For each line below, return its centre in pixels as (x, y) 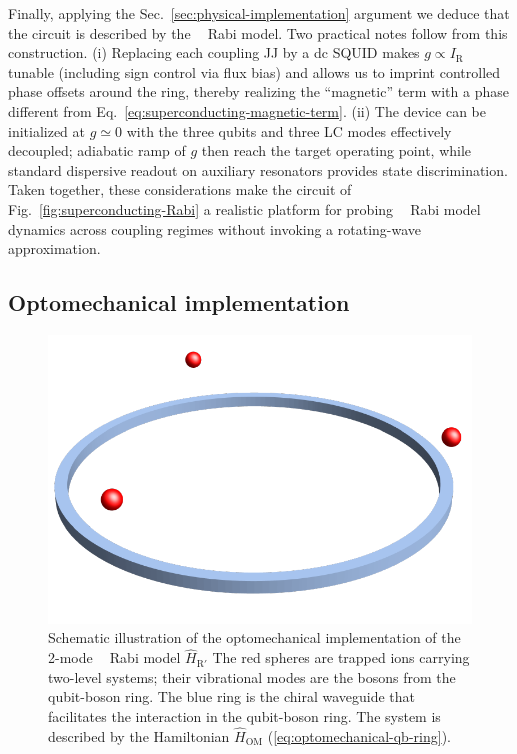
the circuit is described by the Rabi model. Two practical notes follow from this (258, 32)
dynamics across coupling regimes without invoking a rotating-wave (215, 228)
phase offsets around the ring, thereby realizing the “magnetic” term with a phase (258, 91)
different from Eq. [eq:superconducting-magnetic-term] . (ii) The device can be (247, 110)
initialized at (47, 130)
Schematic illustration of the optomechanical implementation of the (254, 637)
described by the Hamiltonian (139, 735)
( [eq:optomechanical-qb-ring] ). (359, 735)
